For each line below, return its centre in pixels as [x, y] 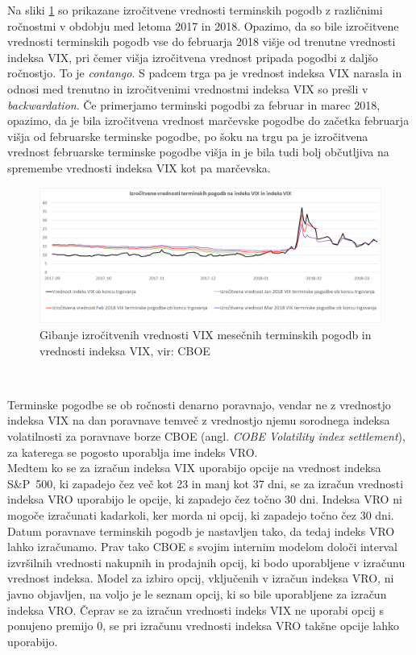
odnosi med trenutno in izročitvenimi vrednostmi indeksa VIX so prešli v [188, 88]
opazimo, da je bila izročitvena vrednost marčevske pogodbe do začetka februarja [208, 120]
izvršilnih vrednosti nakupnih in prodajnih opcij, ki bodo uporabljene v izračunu [206, 562]
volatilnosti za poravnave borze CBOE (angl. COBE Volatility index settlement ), [206, 436]
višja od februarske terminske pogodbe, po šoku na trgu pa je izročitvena [188, 136]
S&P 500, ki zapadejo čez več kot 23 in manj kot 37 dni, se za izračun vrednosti [206, 483]
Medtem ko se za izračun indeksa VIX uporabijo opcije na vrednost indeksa [194, 468]
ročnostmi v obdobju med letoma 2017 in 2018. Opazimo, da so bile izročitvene [203, 25]
